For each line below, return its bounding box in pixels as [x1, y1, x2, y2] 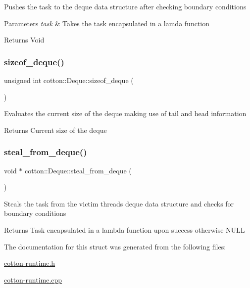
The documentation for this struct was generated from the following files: [4, 241, 226, 251]
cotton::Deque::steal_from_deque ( [25, 165, 132, 175]
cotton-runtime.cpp [4, 274, 62, 285]
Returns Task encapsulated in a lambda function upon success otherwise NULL [4, 224, 245, 235]
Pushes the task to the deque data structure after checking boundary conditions [4, 1, 247, 11]
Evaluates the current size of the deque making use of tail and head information [4, 108, 247, 119]
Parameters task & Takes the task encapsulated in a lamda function [4, 18, 209, 28]
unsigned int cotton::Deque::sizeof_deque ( [4, 75, 134, 85]
